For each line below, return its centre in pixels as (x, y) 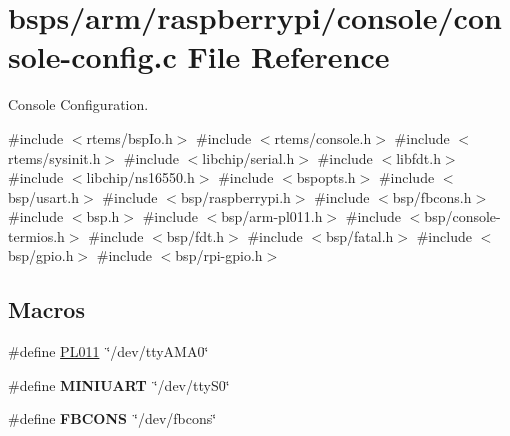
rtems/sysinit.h (54, 157)
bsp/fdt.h (195, 235)
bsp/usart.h (43, 196)
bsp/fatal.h (359, 235)
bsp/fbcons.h (432, 196)
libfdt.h (418, 157)
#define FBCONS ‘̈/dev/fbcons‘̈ (112, 418)
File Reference (288, 56)
